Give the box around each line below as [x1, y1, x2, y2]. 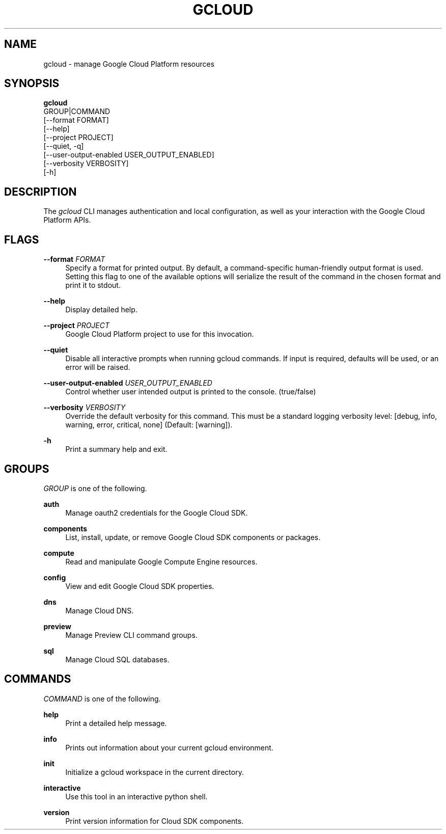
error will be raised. [65, 363, 130, 372]
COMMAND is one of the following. [43, 694, 161, 703]
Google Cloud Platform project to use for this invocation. [65, 330, 254, 339]
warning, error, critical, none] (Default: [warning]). [65, 420, 233, 429]
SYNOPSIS [4, 77, 60, 90]
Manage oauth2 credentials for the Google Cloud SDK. [65, 508, 248, 517]
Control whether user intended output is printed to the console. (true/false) [65, 387, 316, 396]
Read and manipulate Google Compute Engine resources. [65, 557, 258, 566]
